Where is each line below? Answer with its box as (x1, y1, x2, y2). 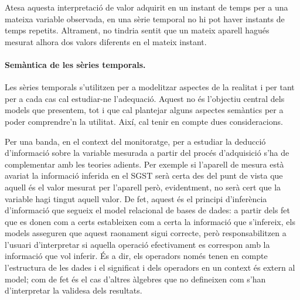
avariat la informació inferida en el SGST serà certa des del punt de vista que (5, 169, 283, 182)
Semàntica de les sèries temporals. (5, 58, 146, 70)
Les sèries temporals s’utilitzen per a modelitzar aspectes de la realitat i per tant (5, 81, 295, 93)
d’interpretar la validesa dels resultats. (5, 284, 142, 296)
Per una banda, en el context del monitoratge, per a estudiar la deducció (5, 135, 266, 147)
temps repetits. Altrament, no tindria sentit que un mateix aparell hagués (5, 24, 270, 36)
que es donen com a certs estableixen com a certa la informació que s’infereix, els (5, 215, 295, 227)
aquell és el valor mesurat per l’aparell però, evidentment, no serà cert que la (5, 180, 281, 193)
